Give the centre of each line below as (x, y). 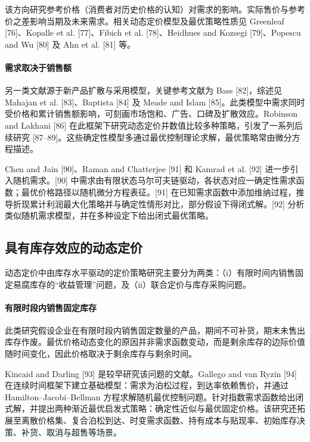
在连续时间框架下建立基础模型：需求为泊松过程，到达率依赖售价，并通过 (147, 385)
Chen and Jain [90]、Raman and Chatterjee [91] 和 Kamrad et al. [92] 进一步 (148, 168)
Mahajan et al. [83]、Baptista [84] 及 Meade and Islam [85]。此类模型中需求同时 (155, 102)
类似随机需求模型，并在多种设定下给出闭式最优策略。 (109, 215)
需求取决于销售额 (38, 67)
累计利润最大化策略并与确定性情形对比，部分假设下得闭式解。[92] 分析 (167, 203)
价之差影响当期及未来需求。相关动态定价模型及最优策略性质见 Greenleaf (145, 21)
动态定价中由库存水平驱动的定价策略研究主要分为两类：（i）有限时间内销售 (150, 272)
